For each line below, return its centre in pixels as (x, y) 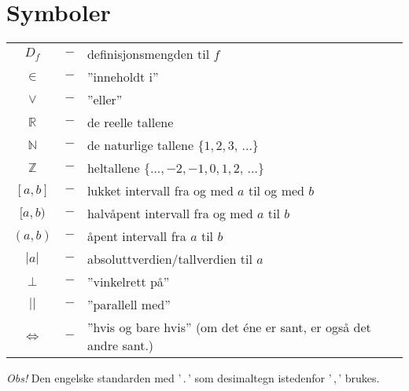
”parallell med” (129, 305)
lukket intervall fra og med (160, 191)
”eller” (105, 100)
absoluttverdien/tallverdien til (169, 259)
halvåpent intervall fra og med (170, 214)
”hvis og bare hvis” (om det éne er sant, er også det (229, 327)
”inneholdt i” (123, 77)
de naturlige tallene (140, 145)
